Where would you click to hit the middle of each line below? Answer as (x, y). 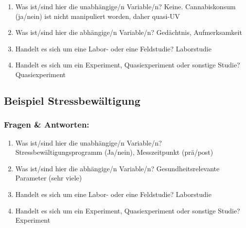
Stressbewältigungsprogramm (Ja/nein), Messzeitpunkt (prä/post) (114, 152)
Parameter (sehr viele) (49, 178)
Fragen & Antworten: (47, 124)
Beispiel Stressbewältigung (72, 100)
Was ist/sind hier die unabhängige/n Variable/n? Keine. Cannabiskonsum (125, 6)
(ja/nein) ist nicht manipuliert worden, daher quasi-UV (98, 16)
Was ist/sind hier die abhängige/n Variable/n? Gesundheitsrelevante (117, 168)
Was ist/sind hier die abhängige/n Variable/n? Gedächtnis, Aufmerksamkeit (129, 32)
